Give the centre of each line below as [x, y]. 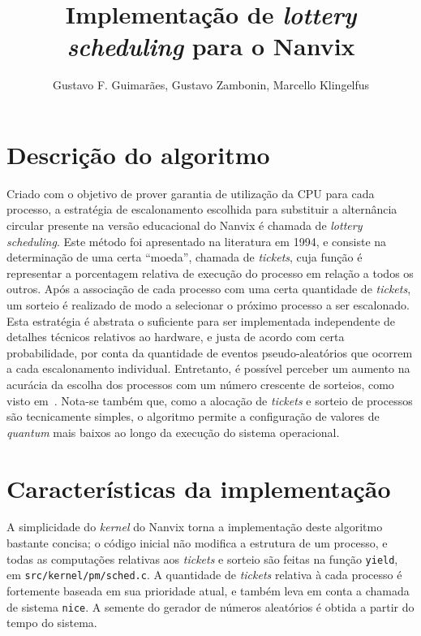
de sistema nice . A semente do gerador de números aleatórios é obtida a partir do [210, 606]
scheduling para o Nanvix [211, 46]
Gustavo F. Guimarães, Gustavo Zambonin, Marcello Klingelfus [211, 85]
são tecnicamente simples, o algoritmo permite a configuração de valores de [193, 416]
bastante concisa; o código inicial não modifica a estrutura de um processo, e [197, 543]
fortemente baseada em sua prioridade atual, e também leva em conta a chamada [208, 590]
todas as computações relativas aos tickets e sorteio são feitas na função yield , [202, 558]
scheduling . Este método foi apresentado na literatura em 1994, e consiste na [197, 241]
